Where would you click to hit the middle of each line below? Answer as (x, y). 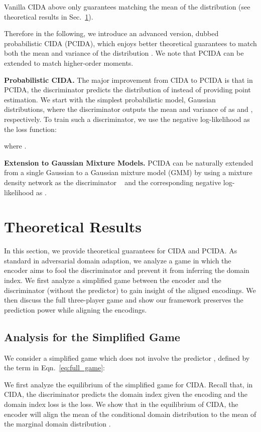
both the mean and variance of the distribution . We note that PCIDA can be (124, 53)
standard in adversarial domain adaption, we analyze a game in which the (118, 260)
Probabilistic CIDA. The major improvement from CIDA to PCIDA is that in (128, 80)
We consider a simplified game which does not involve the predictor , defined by (127, 357)
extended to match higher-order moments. (69, 62)
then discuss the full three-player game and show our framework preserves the (124, 300)
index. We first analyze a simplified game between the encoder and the (113, 280)
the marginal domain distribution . (57, 424)
